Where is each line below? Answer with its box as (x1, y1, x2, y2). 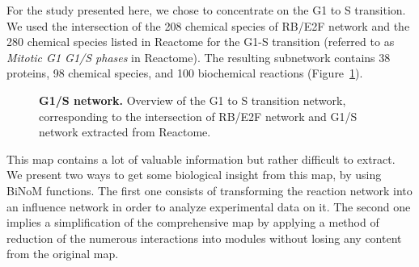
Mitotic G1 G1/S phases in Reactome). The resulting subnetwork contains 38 (6, 48, 391, 65)
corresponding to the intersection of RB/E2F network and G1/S (39, 107, 358, 124)
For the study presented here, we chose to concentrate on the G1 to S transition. (6, 2, 406, 18)
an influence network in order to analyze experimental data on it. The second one (6, 198, 411, 215)
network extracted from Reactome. (39, 123, 211, 140)
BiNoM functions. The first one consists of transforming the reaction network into (6, 181, 413, 198)
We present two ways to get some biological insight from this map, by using (6, 166, 382, 183)
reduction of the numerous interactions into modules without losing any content (6, 229, 402, 246)
